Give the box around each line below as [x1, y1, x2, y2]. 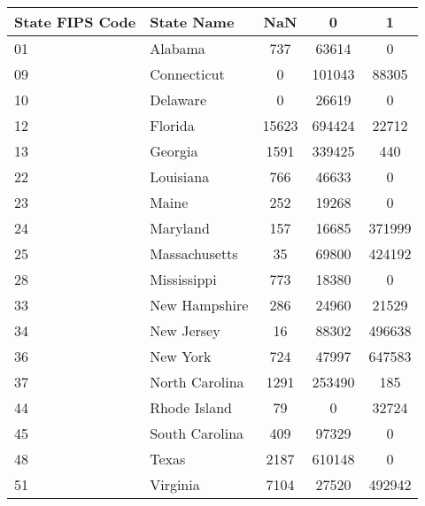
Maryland [150, 218, 210, 238]
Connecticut [150, 64, 225, 84]
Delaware [150, 89, 206, 110]
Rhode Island [150, 397, 232, 418]
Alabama [150, 38, 205, 58]
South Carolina [150, 423, 244, 443]
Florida [150, 115, 195, 135]
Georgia [150, 141, 198, 161]
